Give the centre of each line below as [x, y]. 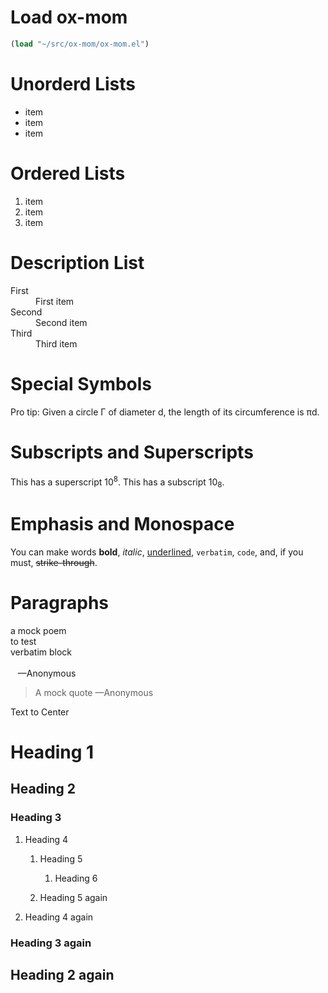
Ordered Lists [68, 173]
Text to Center [40, 712]
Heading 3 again [51, 943]
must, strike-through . [54, 562]
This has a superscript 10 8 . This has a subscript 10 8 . [117, 482]
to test [23, 641]
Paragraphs [60, 603]
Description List [77, 262]
